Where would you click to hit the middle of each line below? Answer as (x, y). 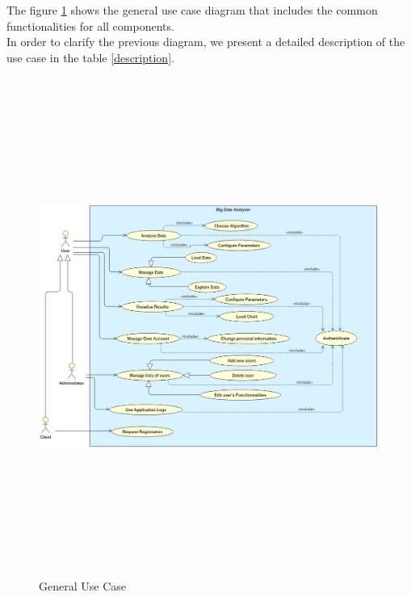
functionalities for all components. (90, 25)
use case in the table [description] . (90, 57)
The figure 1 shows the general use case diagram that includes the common (192, 10)
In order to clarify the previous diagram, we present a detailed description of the (206, 42)
